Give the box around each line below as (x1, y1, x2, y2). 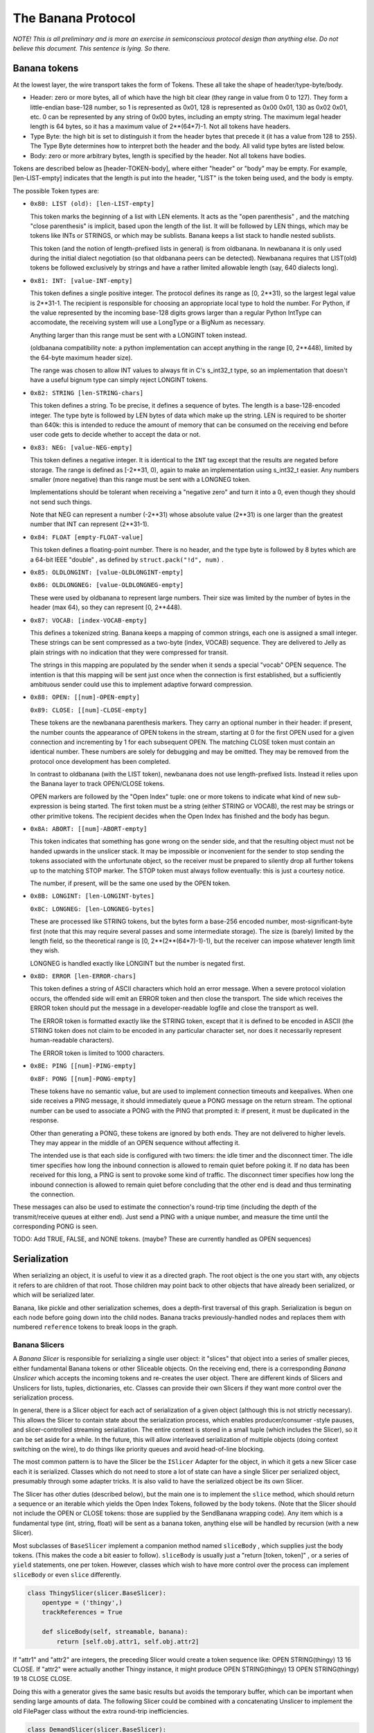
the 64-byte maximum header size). (30, 354, 133, 362)
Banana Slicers (12, 1340, 65, 1350)
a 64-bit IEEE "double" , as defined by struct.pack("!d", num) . (30, 555, 224, 564)
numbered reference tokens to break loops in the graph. (12, 1323, 178, 1331)
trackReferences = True (42, 1608, 123, 1617)
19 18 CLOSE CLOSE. (12, 1675, 73, 1683)
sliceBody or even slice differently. (12, 1570, 121, 1578)
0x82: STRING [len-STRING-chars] (30, 389, 144, 397)
